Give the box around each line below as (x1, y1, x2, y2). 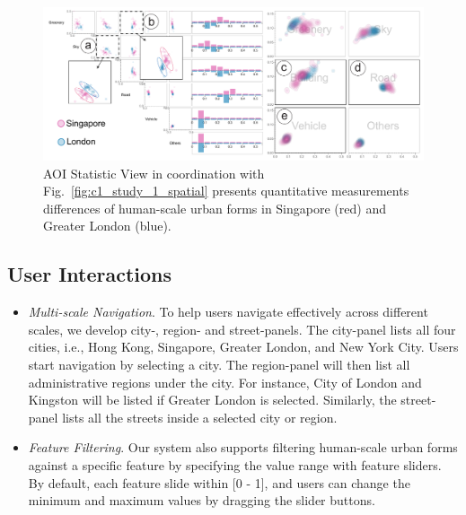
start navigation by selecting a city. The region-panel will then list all (28, 354, 410, 373)
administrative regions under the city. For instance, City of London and (28, 372, 422, 391)
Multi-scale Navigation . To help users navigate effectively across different (28, 302, 428, 321)
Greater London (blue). (43, 216, 171, 235)
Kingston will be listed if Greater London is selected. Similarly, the (28, 390, 397, 409)
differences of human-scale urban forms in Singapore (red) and (43, 198, 386, 217)
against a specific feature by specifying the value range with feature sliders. (28, 455, 442, 474)
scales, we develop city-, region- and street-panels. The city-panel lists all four (28, 319, 456, 338)
